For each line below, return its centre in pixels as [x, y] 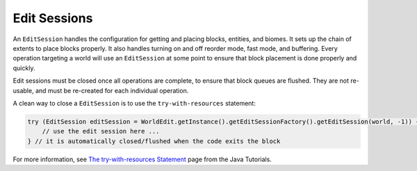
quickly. [24, 68]
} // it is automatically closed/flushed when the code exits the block [154, 141]
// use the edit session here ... [101, 131]
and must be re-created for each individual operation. [112, 90]
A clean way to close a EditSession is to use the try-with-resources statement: [134, 103]
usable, [23, 90]
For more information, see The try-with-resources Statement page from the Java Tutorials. [142, 159]
